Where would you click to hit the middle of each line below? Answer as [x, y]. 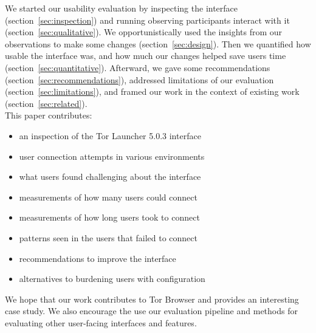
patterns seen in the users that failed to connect [108, 237]
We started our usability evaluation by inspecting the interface [122, 8]
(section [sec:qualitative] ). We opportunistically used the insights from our [144, 32]
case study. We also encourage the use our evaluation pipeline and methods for [151, 311]
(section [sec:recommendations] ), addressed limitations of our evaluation [139, 79]
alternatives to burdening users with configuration [112, 279]
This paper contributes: [49, 115]
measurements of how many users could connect [108, 197]
